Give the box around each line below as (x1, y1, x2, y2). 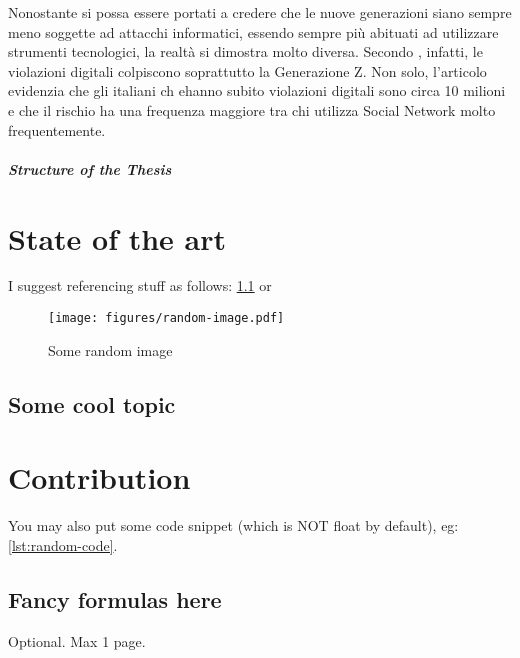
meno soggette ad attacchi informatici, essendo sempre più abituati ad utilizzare (8, 21, 499, 42)
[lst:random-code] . (8, 534, 118, 555)
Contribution (8, 457, 191, 498)
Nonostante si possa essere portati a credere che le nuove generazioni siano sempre (8, 2, 512, 22)
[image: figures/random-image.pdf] (48, 311, 285, 326)
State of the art (8, 217, 227, 258)
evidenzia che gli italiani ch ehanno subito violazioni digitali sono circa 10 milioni (8, 80, 506, 101)
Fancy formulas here (8, 583, 222, 614)
